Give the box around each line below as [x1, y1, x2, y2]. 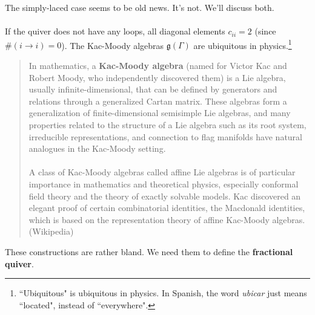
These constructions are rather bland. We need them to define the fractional [5, 245, 293, 258]
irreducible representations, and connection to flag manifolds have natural [28, 130, 302, 143]
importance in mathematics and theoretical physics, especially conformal [28, 177, 299, 190]
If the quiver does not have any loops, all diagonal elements [5, 25, 225, 37]
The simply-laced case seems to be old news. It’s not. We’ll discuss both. [5, 1, 274, 13]
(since [254, 25, 276, 37]
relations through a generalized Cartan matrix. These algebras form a [28, 94, 287, 107]
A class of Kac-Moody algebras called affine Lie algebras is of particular [28, 166, 296, 178]
